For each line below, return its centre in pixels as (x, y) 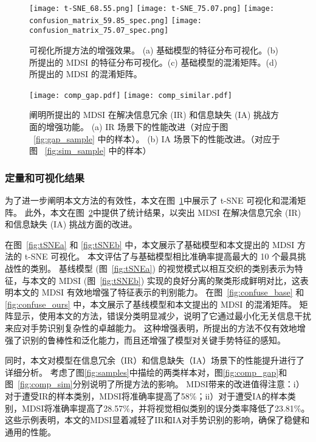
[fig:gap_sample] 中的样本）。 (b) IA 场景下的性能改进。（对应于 (157, 138)
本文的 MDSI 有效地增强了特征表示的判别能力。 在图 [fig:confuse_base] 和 (159, 292)
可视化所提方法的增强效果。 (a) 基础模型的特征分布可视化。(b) (154, 50)
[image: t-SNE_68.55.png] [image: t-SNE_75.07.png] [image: (152, 9)
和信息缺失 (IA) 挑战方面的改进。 (71, 224)
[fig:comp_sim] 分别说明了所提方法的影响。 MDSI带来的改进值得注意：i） (161, 384)
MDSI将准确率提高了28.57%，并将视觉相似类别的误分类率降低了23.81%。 (166, 408)
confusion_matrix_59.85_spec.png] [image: (115, 20)
